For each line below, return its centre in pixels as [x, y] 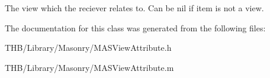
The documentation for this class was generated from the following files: [135, 27]
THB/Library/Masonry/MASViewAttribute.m [89, 67]
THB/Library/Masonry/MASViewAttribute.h [88, 48]
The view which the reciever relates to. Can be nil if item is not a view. [134, 8]
